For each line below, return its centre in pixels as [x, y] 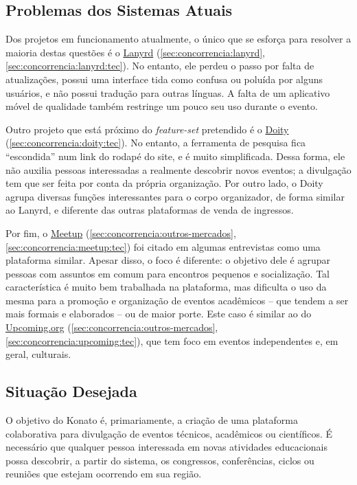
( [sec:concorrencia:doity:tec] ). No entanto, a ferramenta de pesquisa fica [156, 143]
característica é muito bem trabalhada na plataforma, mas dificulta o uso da [166, 287]
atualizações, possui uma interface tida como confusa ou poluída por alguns [164, 79]
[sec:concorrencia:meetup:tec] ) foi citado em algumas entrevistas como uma [163, 246]
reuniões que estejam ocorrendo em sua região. [104, 474]
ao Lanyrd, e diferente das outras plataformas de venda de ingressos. [150, 210]
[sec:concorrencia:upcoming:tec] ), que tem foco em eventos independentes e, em [172, 340]
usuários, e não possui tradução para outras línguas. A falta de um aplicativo [168, 92]
